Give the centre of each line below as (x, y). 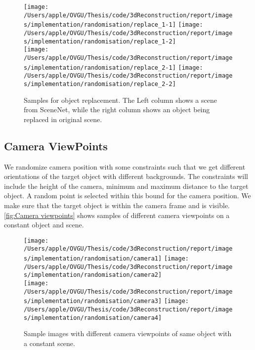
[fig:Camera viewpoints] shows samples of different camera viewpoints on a (117, 215)
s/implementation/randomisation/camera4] (93, 318)
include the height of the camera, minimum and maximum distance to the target (126, 186)
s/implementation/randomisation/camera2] (93, 275)
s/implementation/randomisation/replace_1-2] (100, 41)
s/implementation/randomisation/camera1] (93, 259)
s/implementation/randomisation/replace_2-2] (100, 84)
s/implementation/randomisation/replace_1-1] (100, 25)
